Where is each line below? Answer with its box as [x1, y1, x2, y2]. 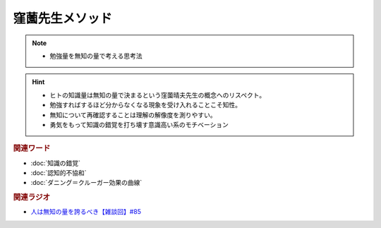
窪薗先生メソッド [13, 11, 113, 26]
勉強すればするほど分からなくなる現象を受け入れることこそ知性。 [49, 101, 241, 109]
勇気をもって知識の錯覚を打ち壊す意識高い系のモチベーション [49, 120, 229, 128]
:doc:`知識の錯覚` [30, 159, 81, 167]
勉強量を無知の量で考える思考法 [49, 52, 143, 60]
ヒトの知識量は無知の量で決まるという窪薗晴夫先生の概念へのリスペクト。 [49, 90, 266, 99]
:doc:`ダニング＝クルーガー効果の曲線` [30, 179, 143, 187]
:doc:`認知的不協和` [30, 168, 87, 176]
